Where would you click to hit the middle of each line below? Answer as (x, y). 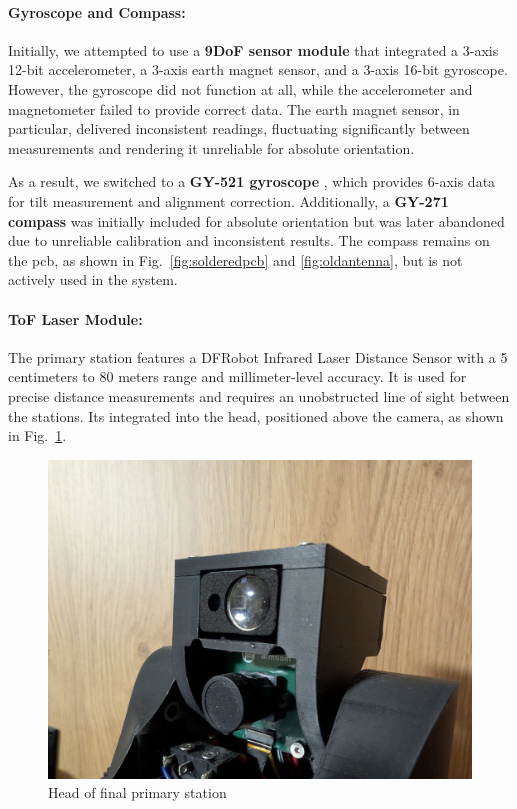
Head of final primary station (137, 792)
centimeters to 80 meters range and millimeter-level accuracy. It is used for (237, 376)
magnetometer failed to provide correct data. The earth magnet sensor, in (234, 108)
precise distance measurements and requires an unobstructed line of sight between (259, 395)
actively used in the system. (93, 279)
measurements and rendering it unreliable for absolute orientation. (211, 147)
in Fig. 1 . (37, 435)
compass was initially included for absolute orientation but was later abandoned (256, 220)
